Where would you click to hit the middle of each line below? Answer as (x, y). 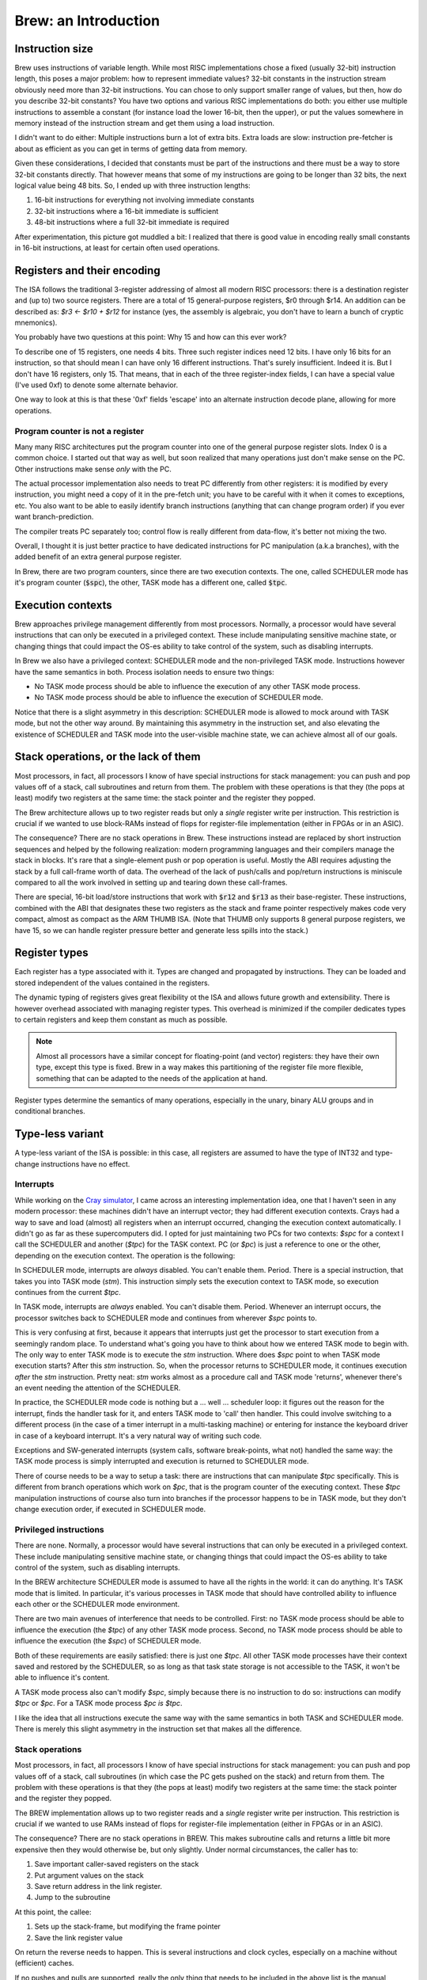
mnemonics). (36, 322)
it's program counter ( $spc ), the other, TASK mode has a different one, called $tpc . (151, 583)
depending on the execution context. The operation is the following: (125, 1255)
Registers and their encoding (88, 270)
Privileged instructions (59, 1529)
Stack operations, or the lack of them (108, 757)
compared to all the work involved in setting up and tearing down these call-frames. (151, 882)
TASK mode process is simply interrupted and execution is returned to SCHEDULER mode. (162, 1461)
